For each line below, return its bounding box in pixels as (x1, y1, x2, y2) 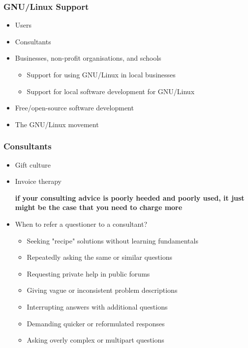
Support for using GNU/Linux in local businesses (27, 70, 176, 79)
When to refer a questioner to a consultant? (15, 218, 148, 229)
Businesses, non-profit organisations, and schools (15, 53, 161, 63)
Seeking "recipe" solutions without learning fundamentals (27, 235, 198, 245)
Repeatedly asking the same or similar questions (27, 252, 173, 262)
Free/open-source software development (15, 103, 134, 113)
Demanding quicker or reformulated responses (27, 318, 165, 328)
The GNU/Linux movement (15, 119, 99, 129)
